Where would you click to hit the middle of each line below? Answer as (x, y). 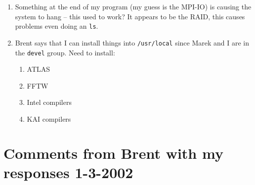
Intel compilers (49, 102)
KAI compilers (49, 118)
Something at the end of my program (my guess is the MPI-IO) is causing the (133, 6)
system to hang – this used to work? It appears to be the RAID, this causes (130, 16)
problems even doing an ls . (57, 26)
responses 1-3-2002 (68, 172)
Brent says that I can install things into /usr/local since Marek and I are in (132, 42)
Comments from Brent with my (113, 153)
